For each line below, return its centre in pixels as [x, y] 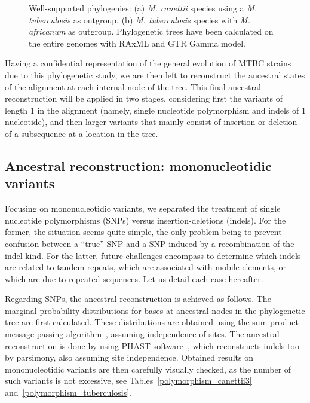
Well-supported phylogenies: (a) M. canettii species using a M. [143, 8]
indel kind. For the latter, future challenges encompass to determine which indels [153, 255]
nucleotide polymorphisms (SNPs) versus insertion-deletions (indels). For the [145, 220]
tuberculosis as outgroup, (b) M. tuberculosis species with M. [139, 19]
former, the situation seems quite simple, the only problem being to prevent [143, 232]
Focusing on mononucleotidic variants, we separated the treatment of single [143, 208]
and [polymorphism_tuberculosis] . [68, 393]
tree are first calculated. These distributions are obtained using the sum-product [152, 322]
